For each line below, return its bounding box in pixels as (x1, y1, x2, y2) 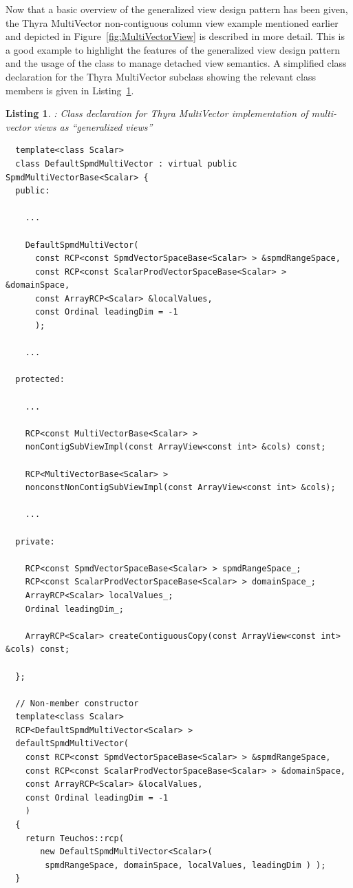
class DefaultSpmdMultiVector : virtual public (15, 158, 237, 169)
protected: (15, 374, 65, 385)
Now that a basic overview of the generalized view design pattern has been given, (6, 2, 348, 16)
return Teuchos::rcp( (25, 833, 124, 843)
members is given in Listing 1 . (6, 83, 134, 97)
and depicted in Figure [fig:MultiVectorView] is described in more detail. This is (6, 29, 345, 43)
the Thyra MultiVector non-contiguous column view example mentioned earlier (6, 15, 339, 30)
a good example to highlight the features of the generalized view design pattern (6, 42, 340, 56)
